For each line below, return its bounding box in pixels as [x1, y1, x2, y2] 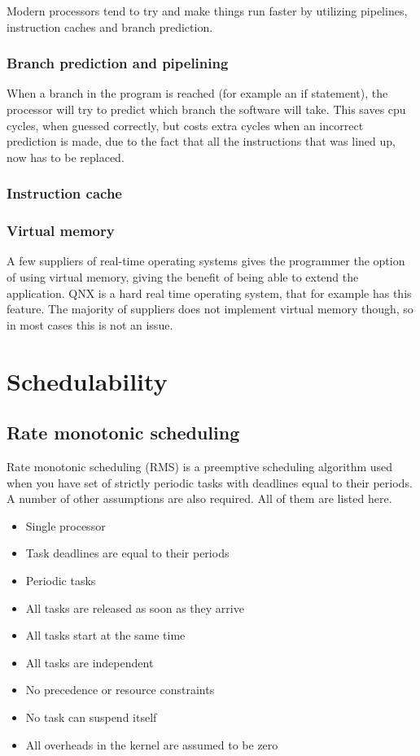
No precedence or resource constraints [25, 681, 215, 698]
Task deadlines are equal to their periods [25, 544, 230, 562]
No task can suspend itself [25, 708, 157, 725]
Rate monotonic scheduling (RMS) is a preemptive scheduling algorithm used [7, 457, 393, 474]
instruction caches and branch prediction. [7, 18, 213, 35]
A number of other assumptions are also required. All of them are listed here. [7, 490, 392, 507]
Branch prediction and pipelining [7, 53, 229, 73]
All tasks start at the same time [25, 627, 186, 644]
